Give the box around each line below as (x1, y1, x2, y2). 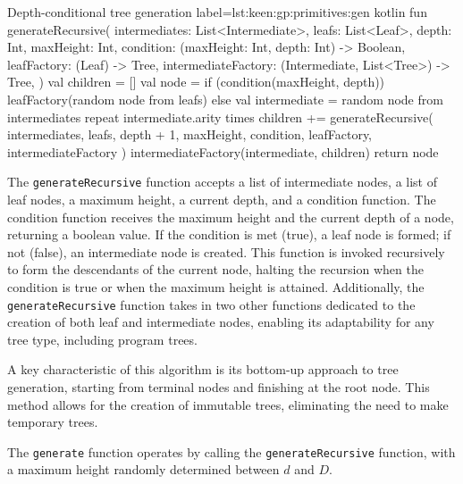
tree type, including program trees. (7, 330, 198, 348)
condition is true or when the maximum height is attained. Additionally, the (7, 277, 425, 296)
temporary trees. (7, 413, 98, 431)
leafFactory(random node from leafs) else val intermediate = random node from (7, 89, 443, 108)
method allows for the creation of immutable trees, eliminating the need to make (7, 395, 449, 413)
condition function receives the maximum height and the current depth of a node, (7, 207, 454, 226)
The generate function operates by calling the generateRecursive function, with (7, 442, 456, 461)
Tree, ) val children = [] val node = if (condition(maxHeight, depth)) (7, 72, 385, 91)
